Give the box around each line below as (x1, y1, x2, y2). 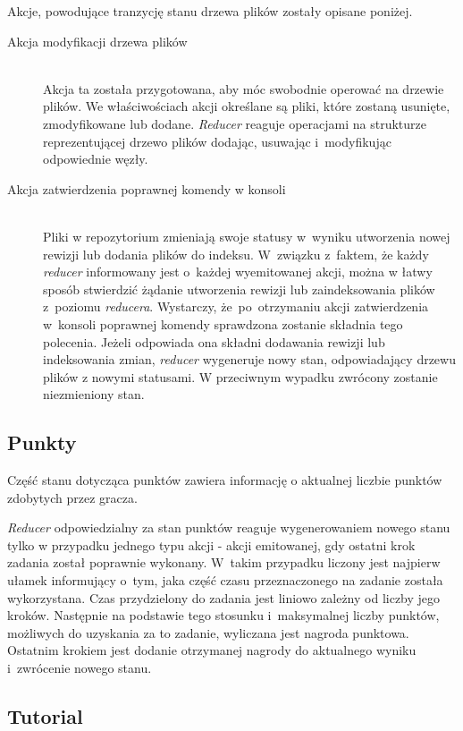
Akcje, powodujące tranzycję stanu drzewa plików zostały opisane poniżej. (7, 2, 413, 20)
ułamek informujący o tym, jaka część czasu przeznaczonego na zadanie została (7, 571, 443, 590)
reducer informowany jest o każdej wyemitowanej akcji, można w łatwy (43, 262, 433, 281)
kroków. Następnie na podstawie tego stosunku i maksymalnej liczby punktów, (7, 606, 440, 625)
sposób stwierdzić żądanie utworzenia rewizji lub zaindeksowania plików (43, 279, 435, 298)
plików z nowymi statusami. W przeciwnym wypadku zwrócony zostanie (43, 367, 438, 386)
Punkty (7, 429, 77, 456)
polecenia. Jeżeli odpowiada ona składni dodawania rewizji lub (43, 332, 385, 351)
